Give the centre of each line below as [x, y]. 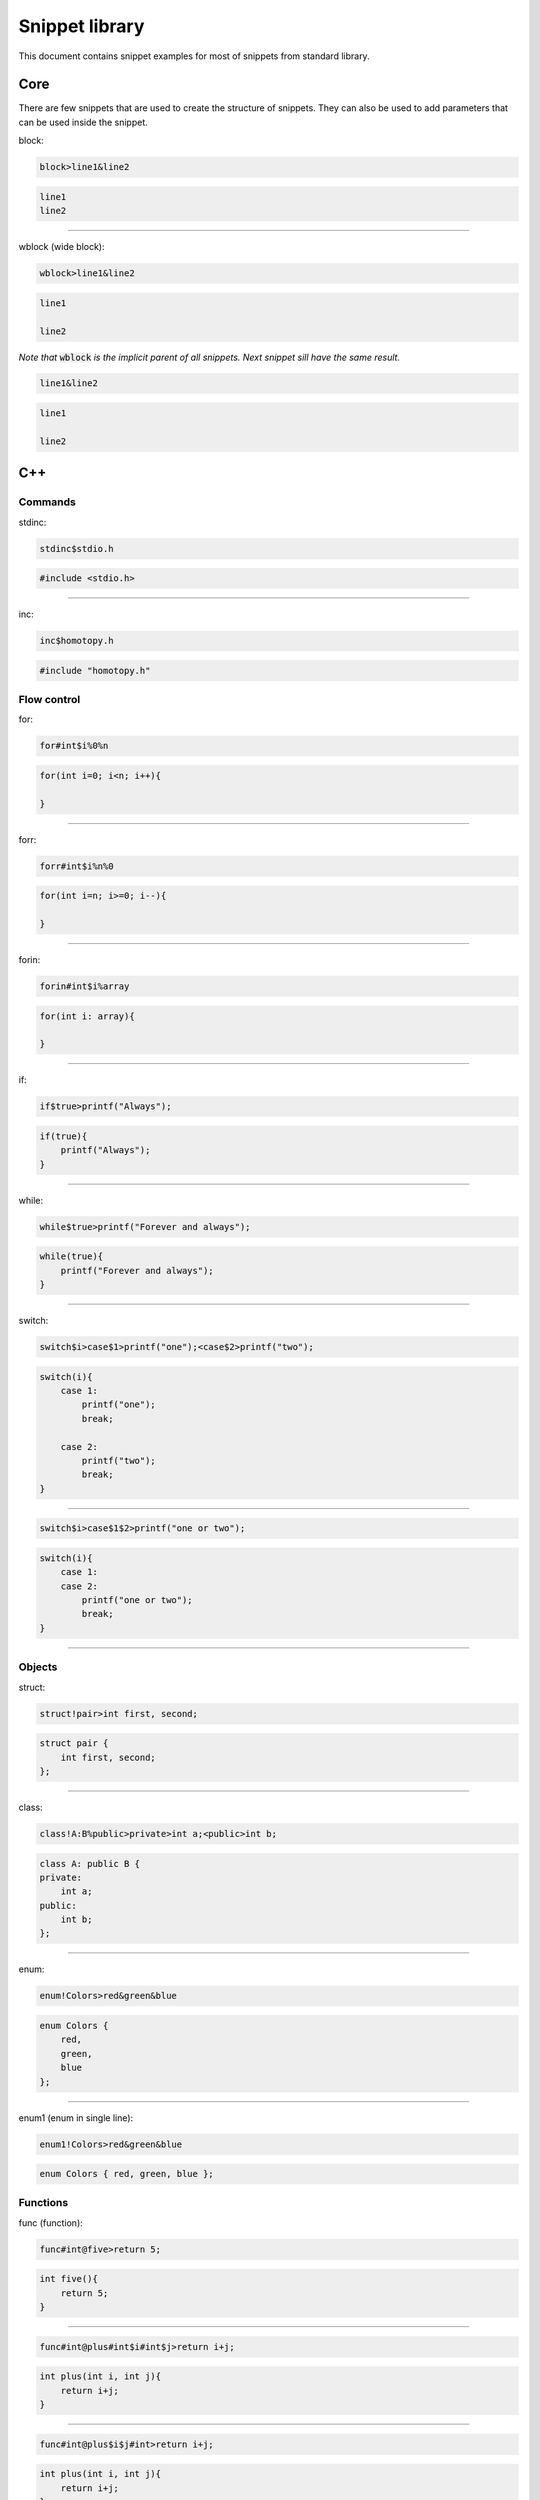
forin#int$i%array [84, 986]
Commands [47, 502]
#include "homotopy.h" [95, 670]
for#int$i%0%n [74, 746]
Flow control [49, 700]
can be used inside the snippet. [83, 122]
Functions [43, 2203]
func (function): [51, 2222]
